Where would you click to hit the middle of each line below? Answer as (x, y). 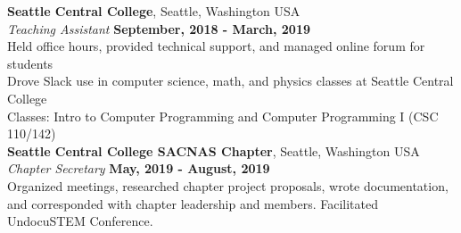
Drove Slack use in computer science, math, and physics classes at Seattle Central (230, 81)
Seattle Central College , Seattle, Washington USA (154, 11)
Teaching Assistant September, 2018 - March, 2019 (159, 28)
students (30, 63)
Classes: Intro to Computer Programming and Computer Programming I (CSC (223, 116)
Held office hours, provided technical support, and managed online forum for (216, 46)
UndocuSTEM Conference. (80, 221)
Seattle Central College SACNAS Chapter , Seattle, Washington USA (214, 150)
